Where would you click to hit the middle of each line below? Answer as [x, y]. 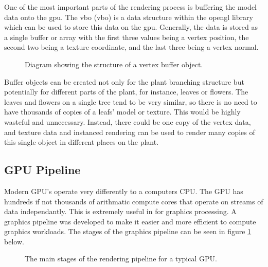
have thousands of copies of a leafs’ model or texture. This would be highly [122, 112]
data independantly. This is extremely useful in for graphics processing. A [120, 211]
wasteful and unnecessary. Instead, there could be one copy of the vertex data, [128, 121]
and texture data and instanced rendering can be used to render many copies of [130, 132]
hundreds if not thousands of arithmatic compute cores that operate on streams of [134, 201]
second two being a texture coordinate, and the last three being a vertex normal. [131, 47]
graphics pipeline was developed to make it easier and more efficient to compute [130, 221]
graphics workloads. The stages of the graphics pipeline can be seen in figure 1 [128, 231]
